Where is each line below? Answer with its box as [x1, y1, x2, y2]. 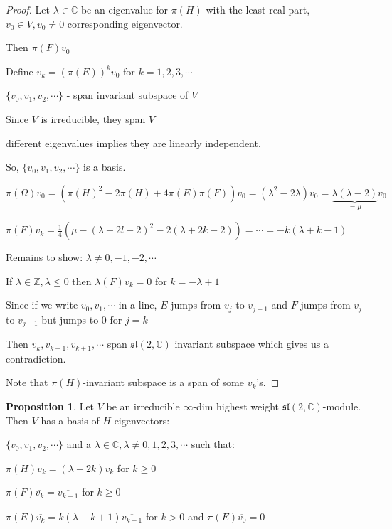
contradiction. [6, 351, 66, 365]
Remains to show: [6, 250, 83, 264]
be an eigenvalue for [80, 2, 169, 16]
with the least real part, [206, 2, 310, 16]
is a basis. [83, 159, 126, 174]
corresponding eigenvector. [67, 16, 183, 31]
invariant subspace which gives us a [174, 336, 329, 351]
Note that [6, 375, 48, 390]
